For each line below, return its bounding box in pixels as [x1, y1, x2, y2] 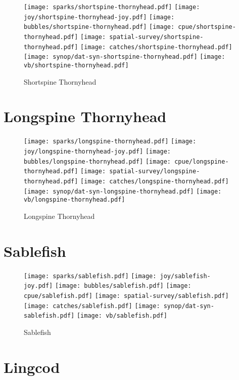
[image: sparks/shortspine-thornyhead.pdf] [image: [24, 4, 200, 11]
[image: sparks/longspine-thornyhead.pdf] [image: [24, 138, 197, 145]
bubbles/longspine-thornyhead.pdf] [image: [24, 158, 171, 165]
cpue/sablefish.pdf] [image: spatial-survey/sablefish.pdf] [24, 292, 229, 299]
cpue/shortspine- [178, 23, 236, 31]
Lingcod [4, 356, 60, 377]
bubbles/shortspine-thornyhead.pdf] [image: [24, 23, 175, 31]
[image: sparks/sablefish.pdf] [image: [24, 272, 157, 280]
